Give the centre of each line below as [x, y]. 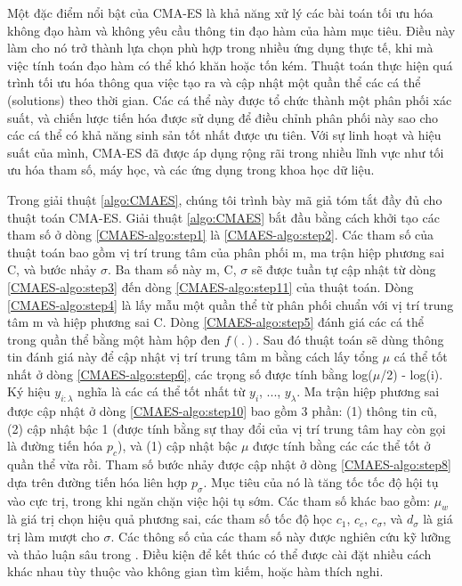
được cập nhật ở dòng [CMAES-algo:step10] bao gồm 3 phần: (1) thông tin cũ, [222, 411]
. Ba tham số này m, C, [172, 269]
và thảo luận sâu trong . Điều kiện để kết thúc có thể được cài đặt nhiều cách [219, 553]
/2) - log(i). [412, 374]
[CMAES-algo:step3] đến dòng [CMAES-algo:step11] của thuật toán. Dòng [211, 286]
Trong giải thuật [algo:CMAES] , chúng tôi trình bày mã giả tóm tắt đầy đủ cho [225, 199]
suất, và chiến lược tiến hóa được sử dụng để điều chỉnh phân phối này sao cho [223, 117]
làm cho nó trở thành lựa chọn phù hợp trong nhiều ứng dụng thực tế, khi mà [220, 48]
